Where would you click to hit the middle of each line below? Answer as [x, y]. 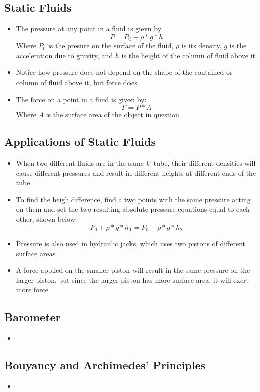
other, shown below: [46, 219]
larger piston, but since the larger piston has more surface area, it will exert [133, 280]
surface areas [36, 253]
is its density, [202, 46]
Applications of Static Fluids [80, 142]
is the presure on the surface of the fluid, [111, 46]
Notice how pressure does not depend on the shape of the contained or [124, 72]
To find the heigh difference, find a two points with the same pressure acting [133, 199]
